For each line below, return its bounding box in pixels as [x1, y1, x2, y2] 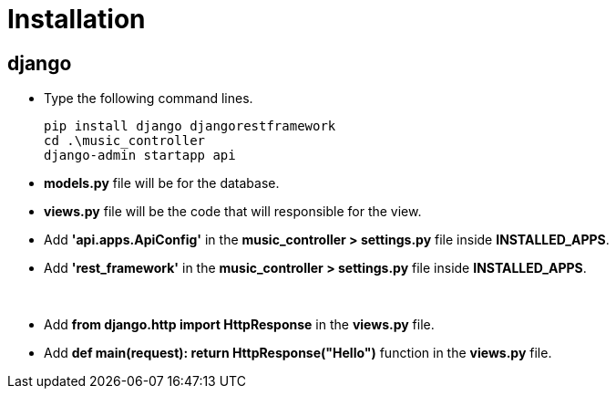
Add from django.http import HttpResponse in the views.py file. [44, 317, 435, 333]
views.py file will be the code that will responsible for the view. [44, 203, 422, 220]
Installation [7, 4, 146, 35]
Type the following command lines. [44, 90, 253, 107]
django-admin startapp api [44, 148, 236, 163]
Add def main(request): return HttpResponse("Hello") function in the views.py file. [44, 345, 552, 361]
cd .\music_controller [44, 133, 206, 149]
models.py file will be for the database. [44, 175, 280, 192]
